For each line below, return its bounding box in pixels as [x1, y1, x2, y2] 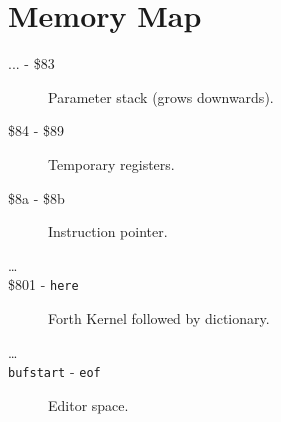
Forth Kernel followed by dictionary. [48, 307, 270, 328]
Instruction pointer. [48, 221, 168, 242]
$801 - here [8, 274, 79, 295]
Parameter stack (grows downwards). [48, 86, 274, 107]
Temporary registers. [48, 153, 175, 174]
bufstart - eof [8, 361, 101, 382]
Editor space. [48, 394, 129, 415]
